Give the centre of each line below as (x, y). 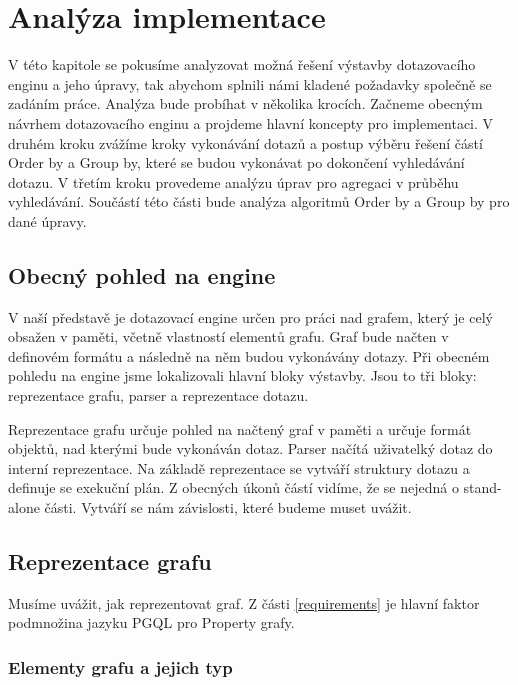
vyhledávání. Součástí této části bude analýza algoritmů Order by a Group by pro (259, 201)
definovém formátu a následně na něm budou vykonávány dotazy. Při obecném (249, 355)
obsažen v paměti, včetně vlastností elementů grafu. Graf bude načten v (228, 336)
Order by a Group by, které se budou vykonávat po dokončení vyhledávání (236, 162)
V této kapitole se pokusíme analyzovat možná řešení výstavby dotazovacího (242, 64)
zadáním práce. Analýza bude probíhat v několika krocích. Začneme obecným (245, 103)
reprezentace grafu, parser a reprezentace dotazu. (158, 395)
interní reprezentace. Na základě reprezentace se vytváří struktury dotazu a (239, 467)
